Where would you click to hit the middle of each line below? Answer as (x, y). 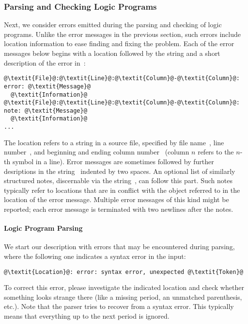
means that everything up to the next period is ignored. (87, 315)
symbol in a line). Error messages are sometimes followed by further (113, 161)
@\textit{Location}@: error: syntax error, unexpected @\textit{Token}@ (124, 272)
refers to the (216, 152)
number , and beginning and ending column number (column (97, 152)
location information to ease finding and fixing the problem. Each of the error (119, 43)
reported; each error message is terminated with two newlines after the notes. (119, 209)
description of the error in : (45, 62)
